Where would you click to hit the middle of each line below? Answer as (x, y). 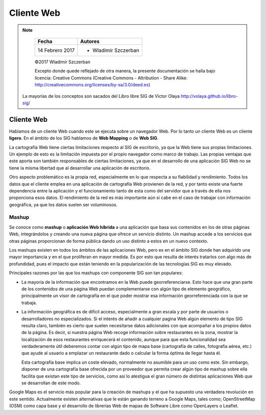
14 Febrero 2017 (56, 50)
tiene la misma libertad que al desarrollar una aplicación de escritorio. (80, 168)
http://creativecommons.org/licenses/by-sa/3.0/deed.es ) (92, 85)
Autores (90, 41)
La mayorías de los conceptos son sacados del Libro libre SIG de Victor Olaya (101, 96)
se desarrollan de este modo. (51, 383)
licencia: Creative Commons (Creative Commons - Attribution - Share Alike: (111, 78)
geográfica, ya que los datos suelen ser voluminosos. (63, 204)
